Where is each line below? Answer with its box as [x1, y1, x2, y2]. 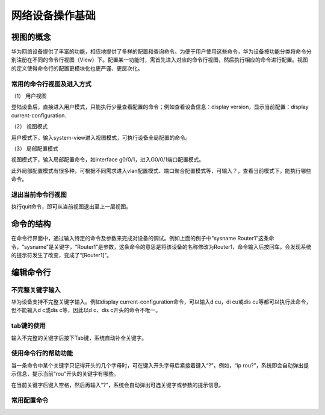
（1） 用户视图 [11, 92, 47, 99]
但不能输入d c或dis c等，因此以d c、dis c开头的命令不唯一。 [11, 307, 161, 314]
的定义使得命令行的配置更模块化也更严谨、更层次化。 [11, 64, 143, 72]
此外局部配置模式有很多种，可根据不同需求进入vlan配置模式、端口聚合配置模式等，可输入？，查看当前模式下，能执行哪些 [11, 167, 312, 174]
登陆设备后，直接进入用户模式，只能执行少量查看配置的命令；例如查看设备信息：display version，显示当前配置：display [11, 103, 309, 111]
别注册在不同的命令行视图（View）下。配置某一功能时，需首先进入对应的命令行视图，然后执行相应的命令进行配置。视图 [11, 56, 308, 63]
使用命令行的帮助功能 [11, 349, 73, 358]
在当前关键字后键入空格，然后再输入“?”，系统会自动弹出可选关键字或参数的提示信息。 [11, 381, 224, 388]
